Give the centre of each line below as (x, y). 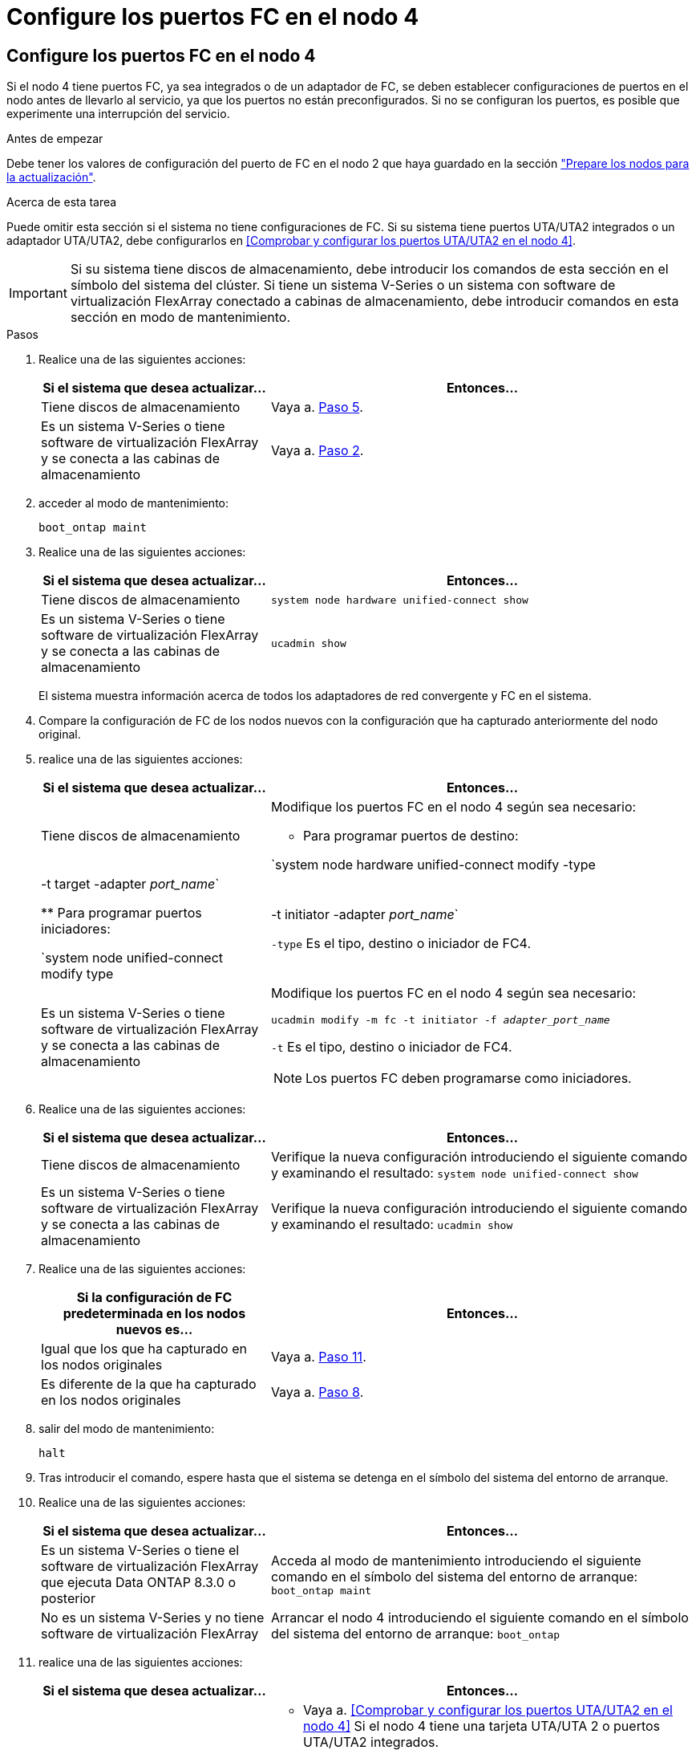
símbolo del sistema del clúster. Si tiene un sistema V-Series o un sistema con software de (343, 285)
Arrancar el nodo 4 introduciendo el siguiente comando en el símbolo (480, 1618)
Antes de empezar (55, 139)
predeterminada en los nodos (154, 1314)
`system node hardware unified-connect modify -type (433, 865)
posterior (68, 1599)
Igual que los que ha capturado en (144, 1349)
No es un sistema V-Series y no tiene (153, 1618)
